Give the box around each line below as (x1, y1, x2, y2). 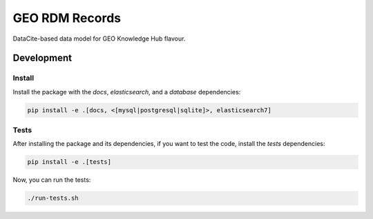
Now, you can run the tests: (12, 176, 91, 184)
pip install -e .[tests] (27, 158, 112, 166)
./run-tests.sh (27, 194, 79, 202)
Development (12, 52, 73, 64)
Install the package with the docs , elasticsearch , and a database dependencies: (12, 87, 241, 96)
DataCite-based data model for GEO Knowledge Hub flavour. (12, 34, 186, 43)
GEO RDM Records (12, 10, 121, 25)
